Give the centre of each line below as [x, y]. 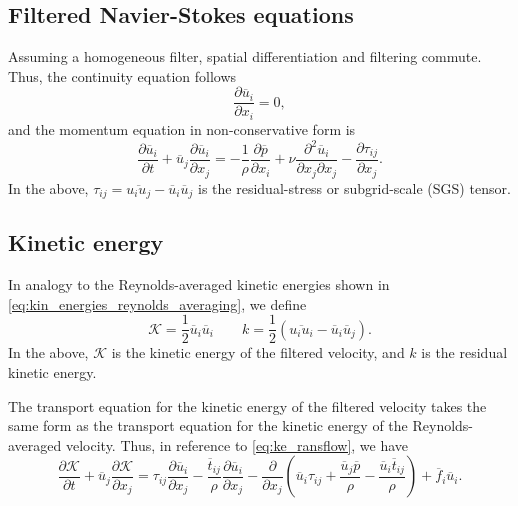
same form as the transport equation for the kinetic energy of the [208, 425]
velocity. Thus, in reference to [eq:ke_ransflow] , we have [237, 444]
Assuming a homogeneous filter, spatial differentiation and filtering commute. [245, 56]
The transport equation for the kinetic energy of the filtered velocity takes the [247, 405]
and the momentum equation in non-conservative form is [182, 128]
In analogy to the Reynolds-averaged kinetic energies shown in [199, 284]
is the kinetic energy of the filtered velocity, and [258, 352]
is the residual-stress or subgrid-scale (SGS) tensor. [354, 187]
